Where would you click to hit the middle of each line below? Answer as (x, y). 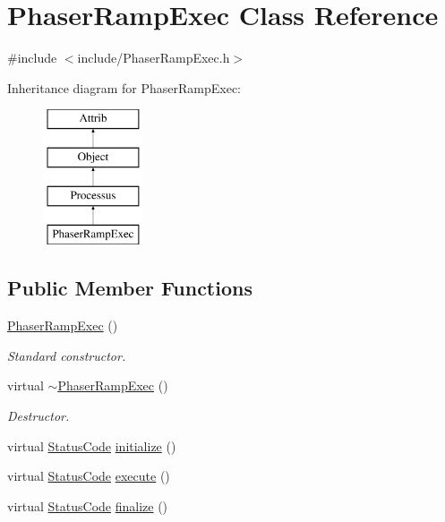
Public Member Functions (130, 288)
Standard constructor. (67, 355)
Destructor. (39, 416)
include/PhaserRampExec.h (154, 58)
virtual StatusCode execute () (89, 476)
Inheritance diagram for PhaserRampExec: (124, 87)
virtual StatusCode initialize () (92, 445)
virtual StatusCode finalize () (88, 505)
